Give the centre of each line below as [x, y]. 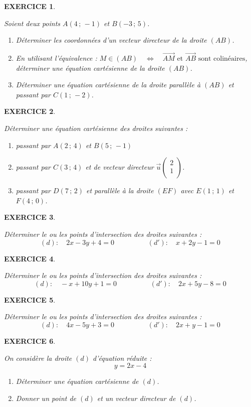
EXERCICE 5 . [30, 299]
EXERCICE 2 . [30, 111]
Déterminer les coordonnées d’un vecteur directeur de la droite [111, 40]
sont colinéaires [222, 59]
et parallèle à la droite [120, 190]
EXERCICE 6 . [30, 341]
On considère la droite [38, 358]
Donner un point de [46, 398]
